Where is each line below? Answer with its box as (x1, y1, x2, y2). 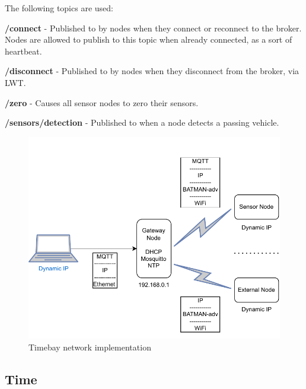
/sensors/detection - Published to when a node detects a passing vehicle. (5, 116, 279, 129)
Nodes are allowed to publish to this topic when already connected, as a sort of (5, 33, 292, 46)
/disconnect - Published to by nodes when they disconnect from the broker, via (5, 65, 299, 77)
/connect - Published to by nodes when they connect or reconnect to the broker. (5, 21, 302, 34)
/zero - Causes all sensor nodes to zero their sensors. (5, 96, 199, 109)
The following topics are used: (5, 2, 113, 14)
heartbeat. (5, 44, 42, 57)
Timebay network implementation (28, 340, 151, 353)
